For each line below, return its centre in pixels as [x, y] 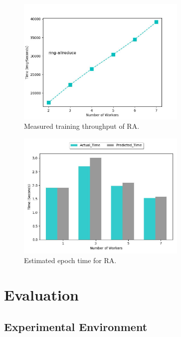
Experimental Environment [76, 326]
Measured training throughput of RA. [82, 126]
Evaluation [41, 294]
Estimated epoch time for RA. [70, 260]
